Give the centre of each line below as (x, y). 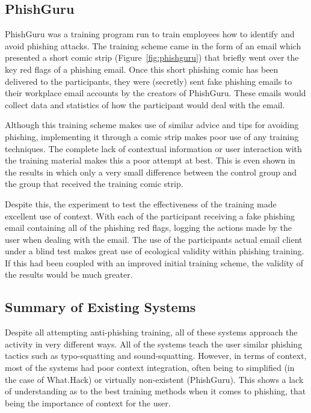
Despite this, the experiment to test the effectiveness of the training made (141, 203)
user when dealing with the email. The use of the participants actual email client (154, 239)
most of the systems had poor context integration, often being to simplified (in (150, 368)
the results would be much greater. (69, 274)
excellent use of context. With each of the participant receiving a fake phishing (150, 216)
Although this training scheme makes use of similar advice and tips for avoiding (152, 125)
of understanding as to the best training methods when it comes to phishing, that (155, 391)
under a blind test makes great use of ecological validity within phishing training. (155, 251)
